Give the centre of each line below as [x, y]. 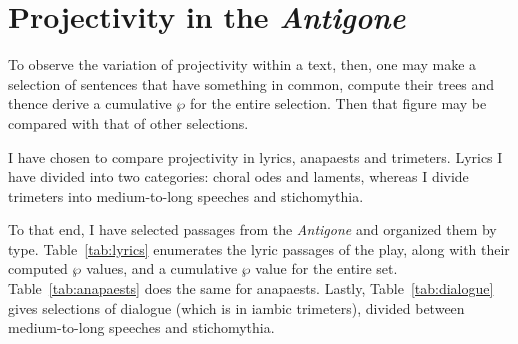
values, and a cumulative [162, 268]
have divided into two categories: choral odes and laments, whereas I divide [238, 176]
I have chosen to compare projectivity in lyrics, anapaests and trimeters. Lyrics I [255, 156]
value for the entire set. [326, 268]
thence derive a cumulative [90, 103]
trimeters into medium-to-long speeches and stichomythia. [186, 195]
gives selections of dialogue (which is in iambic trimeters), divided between [236, 307]
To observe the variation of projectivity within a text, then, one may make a [242, 64]
